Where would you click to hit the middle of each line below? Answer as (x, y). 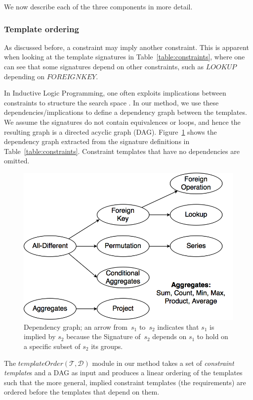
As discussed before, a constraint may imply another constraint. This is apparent (126, 47)
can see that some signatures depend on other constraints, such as (104, 66)
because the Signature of (104, 336)
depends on (169, 336)
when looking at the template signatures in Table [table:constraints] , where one (125, 57)
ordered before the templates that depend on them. (82, 392)
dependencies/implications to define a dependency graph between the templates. (126, 112)
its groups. (107, 346)
